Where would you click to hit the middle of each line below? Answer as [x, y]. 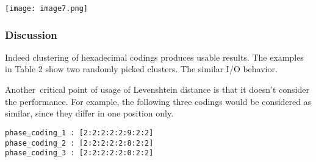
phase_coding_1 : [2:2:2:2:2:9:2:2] [79, 133]
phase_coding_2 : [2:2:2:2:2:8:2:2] [79, 143]
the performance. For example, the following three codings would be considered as [158, 101]
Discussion [31, 34]
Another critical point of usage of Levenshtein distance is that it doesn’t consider [157, 89]
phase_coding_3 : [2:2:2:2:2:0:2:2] [79, 153]
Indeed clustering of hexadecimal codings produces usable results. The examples [154, 57]
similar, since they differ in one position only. [89, 113]
